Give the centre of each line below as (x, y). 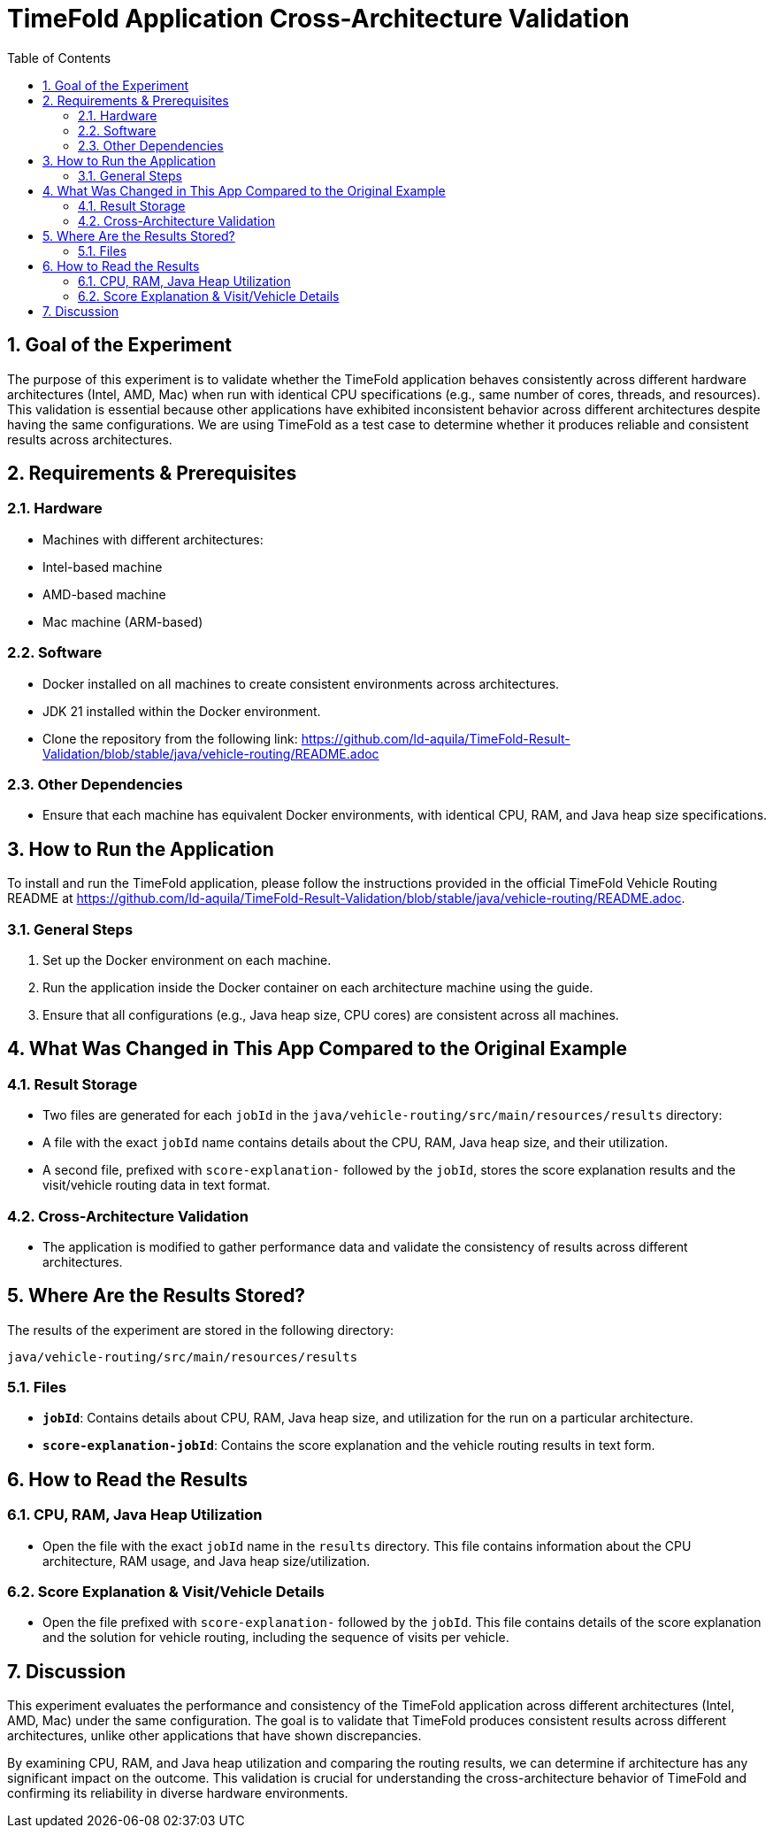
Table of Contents (59, 58)
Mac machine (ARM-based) (123, 621)
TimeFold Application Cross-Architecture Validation (318, 19)
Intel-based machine (103, 567)
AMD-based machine (104, 594)
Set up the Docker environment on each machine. (187, 960)
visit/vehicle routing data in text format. (157, 1185)
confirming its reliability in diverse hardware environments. (178, 1793)
